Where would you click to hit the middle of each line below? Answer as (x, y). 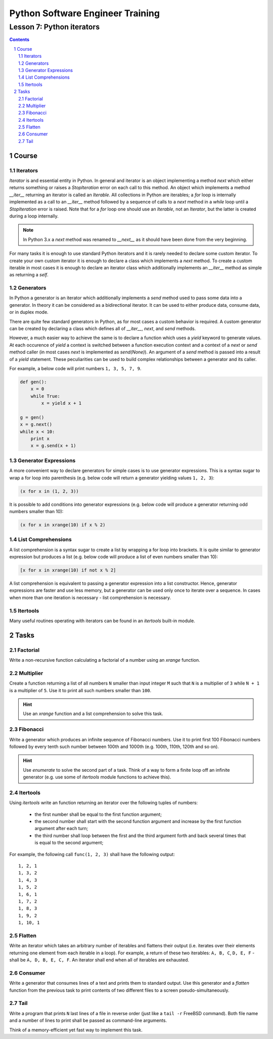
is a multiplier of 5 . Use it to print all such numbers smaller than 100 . (80, 690)
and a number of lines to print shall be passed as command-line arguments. (88, 1020)
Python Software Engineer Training (85, 13)
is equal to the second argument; (69, 843)
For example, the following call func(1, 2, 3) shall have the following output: (92, 854)
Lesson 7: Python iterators (55, 27)
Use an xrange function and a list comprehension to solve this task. (93, 714)
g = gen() (32, 417)
